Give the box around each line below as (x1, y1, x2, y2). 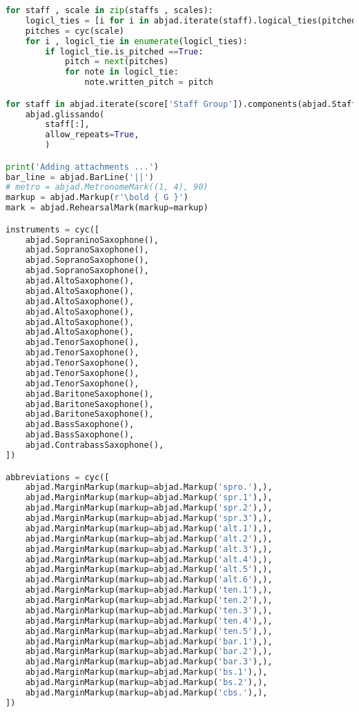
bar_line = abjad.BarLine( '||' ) (6, 172, 154, 182)
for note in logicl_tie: (64, 67, 179, 77)
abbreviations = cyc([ (6, 472, 110, 482)
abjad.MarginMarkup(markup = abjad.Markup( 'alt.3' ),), (25, 544, 273, 554)
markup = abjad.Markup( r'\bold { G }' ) (6, 192, 188, 203)
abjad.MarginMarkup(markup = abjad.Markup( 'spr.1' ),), (25, 493, 273, 503)
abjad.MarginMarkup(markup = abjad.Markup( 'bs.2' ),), (25, 678, 268, 687)
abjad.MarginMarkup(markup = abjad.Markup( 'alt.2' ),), (25, 533, 273, 544)
